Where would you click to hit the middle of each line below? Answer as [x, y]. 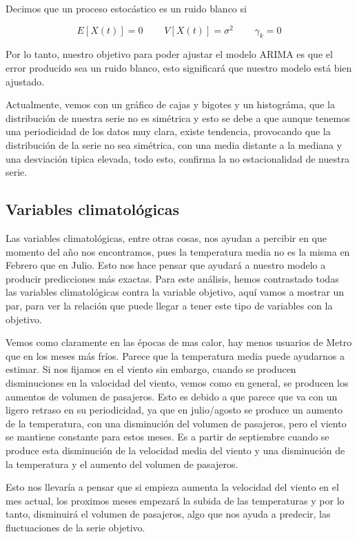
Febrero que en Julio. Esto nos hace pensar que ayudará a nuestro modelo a [166, 265]
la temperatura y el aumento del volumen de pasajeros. [122, 464]
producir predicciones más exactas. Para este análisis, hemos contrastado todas [172, 278]
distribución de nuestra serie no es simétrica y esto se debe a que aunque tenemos [178, 118]
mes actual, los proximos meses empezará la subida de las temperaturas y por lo [175, 500]
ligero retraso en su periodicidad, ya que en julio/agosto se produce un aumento [174, 410]
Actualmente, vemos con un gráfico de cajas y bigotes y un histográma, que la [170, 104]
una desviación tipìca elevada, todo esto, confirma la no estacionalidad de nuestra [177, 158]
